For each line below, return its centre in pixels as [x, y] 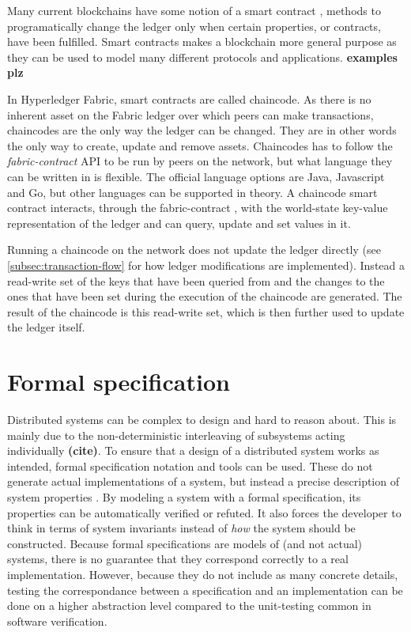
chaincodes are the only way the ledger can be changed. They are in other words [202, 130]
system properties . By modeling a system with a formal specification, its [184, 496]
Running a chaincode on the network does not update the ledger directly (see [194, 250]
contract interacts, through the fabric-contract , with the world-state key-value [198, 208]
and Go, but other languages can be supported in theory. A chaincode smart [192, 192]
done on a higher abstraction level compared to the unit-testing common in [189, 606]
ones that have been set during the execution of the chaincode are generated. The [205, 296]
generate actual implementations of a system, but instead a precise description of [203, 481]
